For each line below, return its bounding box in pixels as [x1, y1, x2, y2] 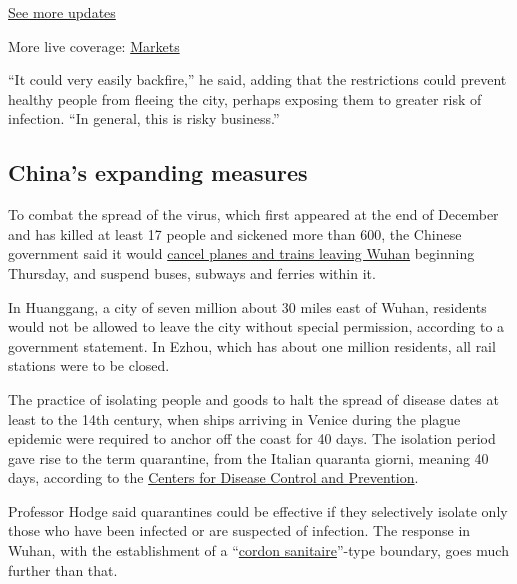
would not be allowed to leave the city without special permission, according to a [8, 316, 505, 337]
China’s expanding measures [8, 157, 308, 188]
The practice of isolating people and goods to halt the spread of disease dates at [8, 388, 499, 409]
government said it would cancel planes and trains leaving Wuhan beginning [8, 243, 475, 264]
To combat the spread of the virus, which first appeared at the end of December [8, 204, 499, 225]
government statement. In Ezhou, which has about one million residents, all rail [8, 335, 496, 356]
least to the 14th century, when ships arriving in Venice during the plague [8, 408, 461, 429]
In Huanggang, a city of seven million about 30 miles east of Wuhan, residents [8, 296, 487, 317]
